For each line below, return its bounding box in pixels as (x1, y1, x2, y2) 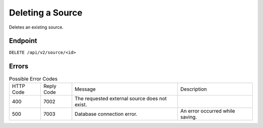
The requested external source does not (75, 95, 167, 102)
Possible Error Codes (9, 75, 58, 82)
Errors (9, 62, 29, 70)
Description (180, 85, 207, 92)
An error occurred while (180, 107, 235, 114)
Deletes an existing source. (9, 24, 64, 30)
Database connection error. (75, 111, 137, 117)
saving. (180, 113, 197, 120)
